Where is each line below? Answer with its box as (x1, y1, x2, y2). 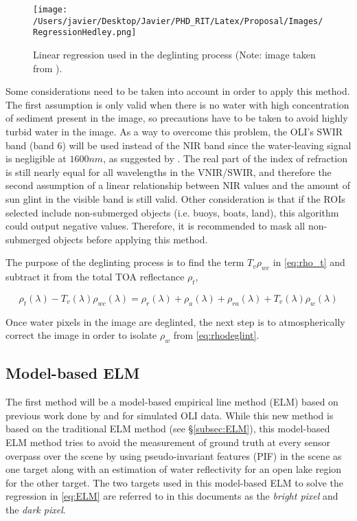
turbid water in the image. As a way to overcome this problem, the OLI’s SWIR (5, 124, 343, 138)
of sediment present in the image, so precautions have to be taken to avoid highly (5, 111, 348, 125)
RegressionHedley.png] (33, 27, 137, 38)
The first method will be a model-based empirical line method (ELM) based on (5, 395, 338, 409)
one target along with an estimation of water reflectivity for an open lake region (5, 462, 342, 476)
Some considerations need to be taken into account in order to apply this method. (5, 84, 350, 98)
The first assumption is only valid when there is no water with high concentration (5, 97, 349, 111)
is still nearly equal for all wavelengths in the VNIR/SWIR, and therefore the (5, 164, 332, 179)
